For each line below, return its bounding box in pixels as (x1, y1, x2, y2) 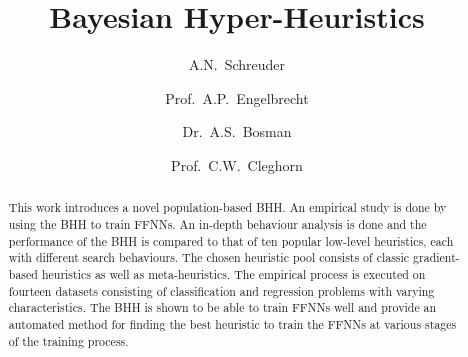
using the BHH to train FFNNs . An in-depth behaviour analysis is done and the (8, 215, 427, 232)
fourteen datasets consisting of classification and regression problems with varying (8, 282, 435, 299)
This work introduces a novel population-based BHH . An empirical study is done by (8, 199, 447, 216)
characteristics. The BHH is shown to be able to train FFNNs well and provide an (8, 299, 437, 316)
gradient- (413, 249, 460, 266)
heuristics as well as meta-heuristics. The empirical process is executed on (41, 265, 426, 282)
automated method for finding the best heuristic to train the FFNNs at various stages (8, 315, 457, 332)
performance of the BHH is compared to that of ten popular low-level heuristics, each (8, 232, 454, 249)
